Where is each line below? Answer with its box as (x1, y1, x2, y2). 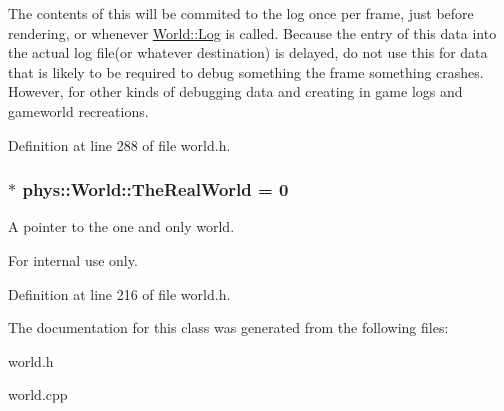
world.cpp (8, 384, 68, 405)
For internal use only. (8, 249, 138, 270)
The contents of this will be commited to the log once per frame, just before (8, 3, 474, 23)
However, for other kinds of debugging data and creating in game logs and (8, 81, 463, 102)
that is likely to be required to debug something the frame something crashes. (8, 61, 484, 82)
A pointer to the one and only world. (8, 216, 235, 237)
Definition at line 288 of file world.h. (8, 134, 231, 155)
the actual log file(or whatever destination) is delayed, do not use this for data (8, 42, 488, 63)
